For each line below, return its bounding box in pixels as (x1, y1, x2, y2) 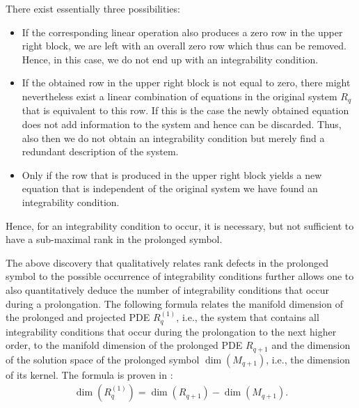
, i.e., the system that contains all (176, 310, 319, 324)
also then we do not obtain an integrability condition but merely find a (22, 130, 325, 145)
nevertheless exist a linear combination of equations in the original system (22, 88, 337, 103)
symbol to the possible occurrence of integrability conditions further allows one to (6, 269, 354, 283)
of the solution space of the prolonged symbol (6, 352, 200, 366)
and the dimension (271, 338, 351, 352)
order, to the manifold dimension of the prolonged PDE (6, 338, 243, 352)
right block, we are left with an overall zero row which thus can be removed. (22, 38, 346, 53)
